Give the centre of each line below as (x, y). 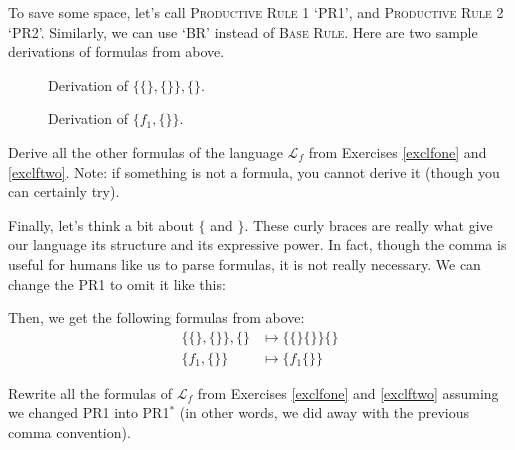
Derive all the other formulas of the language (145, 151)
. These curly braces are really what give (368, 224)
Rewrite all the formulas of (90, 392)
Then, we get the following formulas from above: (156, 317)
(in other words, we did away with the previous (324, 412)
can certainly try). (64, 191)
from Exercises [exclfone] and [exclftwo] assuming (348, 392)
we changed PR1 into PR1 (89, 412)
